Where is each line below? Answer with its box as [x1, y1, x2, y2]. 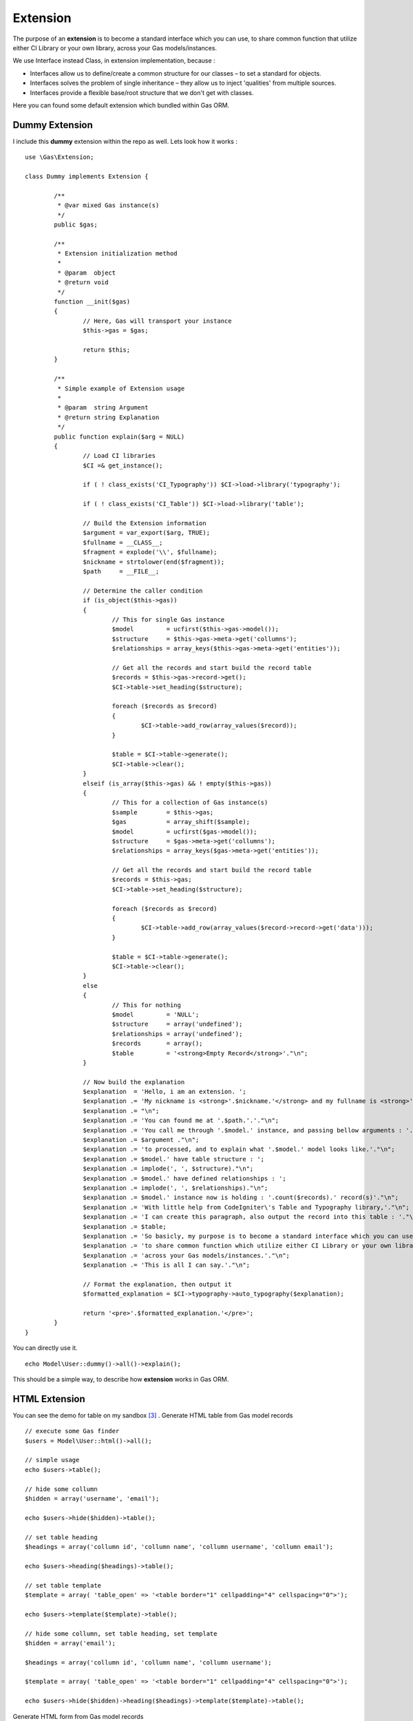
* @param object [57, 268, 116, 277]
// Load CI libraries [83, 452, 156, 460]
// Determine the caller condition [83, 587, 203, 595]
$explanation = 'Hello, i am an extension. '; [83, 1088, 247, 1096]
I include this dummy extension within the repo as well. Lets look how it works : [12, 137, 237, 145]
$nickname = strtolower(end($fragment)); [83, 558, 225, 566]
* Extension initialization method [57, 250, 178, 257]
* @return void [57, 279, 109, 286]
